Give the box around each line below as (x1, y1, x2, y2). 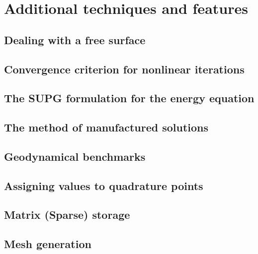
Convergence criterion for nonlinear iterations (4, 61, 245, 76)
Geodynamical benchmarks (4, 148, 146, 164)
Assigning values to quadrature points (4, 178, 203, 193)
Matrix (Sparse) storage (4, 207, 130, 222)
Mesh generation (4, 236, 91, 252)
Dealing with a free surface (4, 32, 146, 47)
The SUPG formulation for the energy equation (4, 90, 255, 106)
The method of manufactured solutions (4, 120, 209, 135)
